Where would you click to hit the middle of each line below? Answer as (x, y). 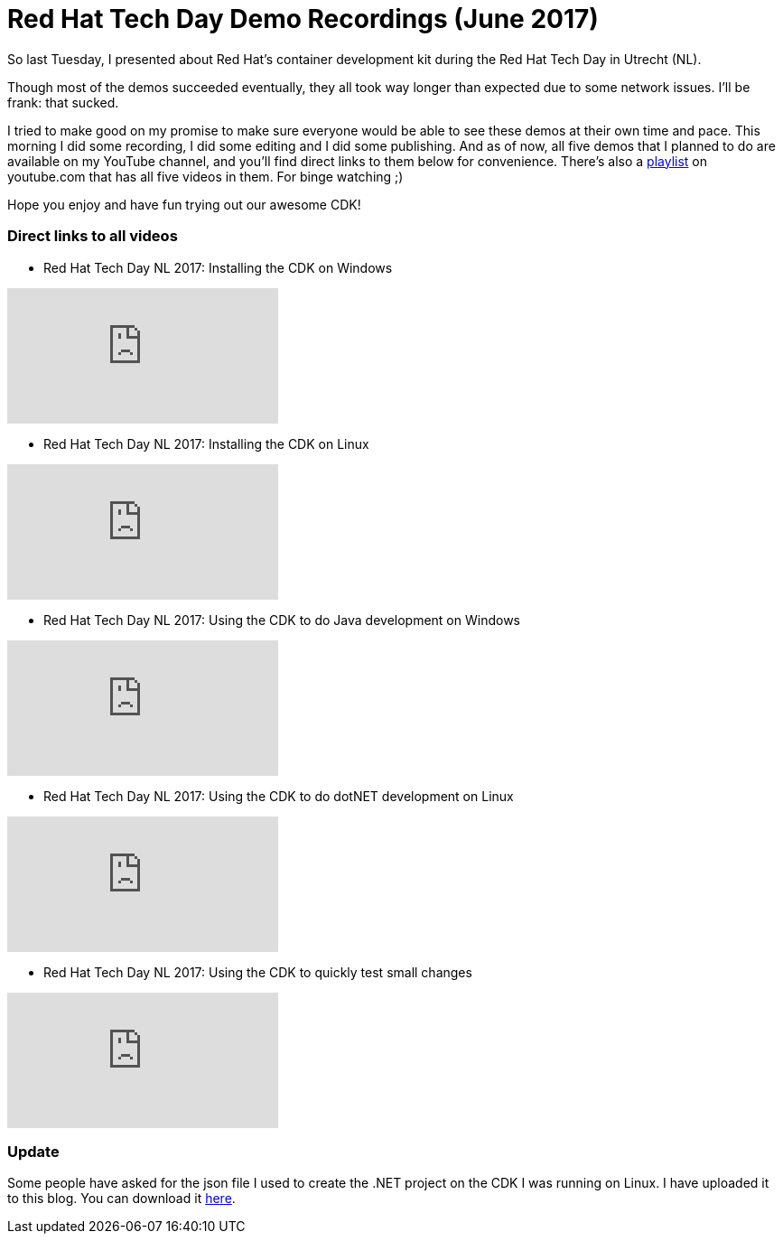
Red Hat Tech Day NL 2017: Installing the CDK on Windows (218, 267)
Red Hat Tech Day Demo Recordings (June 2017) (303, 19)
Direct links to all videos (93, 236)
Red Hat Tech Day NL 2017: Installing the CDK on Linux (206, 443)
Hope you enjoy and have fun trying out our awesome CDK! (184, 204)
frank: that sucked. (63, 102)
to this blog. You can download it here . (121, 1199)
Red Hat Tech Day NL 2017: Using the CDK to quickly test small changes (258, 972)
